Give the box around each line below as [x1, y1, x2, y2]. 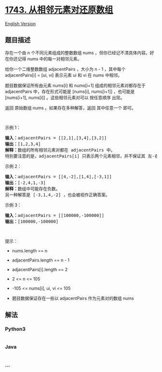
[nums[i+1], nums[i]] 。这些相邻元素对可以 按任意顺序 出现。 [5, 94, 125, 100]
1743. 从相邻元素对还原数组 [5, 4, 113, 15]
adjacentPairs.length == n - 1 [12, 257, 70, 263]
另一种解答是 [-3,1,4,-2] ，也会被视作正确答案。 [5, 192, 110, 198]
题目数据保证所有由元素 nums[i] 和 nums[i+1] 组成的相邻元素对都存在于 [5, 82, 146, 88]
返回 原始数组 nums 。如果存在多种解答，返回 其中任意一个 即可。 [5, 105, 136, 110]
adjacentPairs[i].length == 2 [12, 266, 68, 272]
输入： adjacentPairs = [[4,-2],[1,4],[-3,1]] [5, 174, 112, 179]
